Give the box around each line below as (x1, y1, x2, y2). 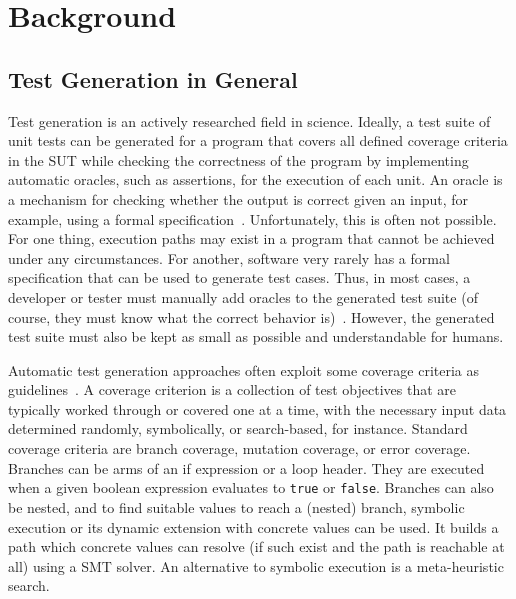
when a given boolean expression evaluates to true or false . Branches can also (8, 477, 494, 498)
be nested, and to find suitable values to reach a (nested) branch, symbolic (8, 496, 465, 517)
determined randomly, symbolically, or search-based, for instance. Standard (8, 418, 468, 439)
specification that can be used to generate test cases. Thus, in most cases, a (8, 267, 471, 288)
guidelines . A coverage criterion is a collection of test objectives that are (8, 379, 457, 400)
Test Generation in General (8, 63, 298, 94)
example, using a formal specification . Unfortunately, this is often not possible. (8, 208, 497, 229)
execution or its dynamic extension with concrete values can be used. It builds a (8, 516, 499, 537)
